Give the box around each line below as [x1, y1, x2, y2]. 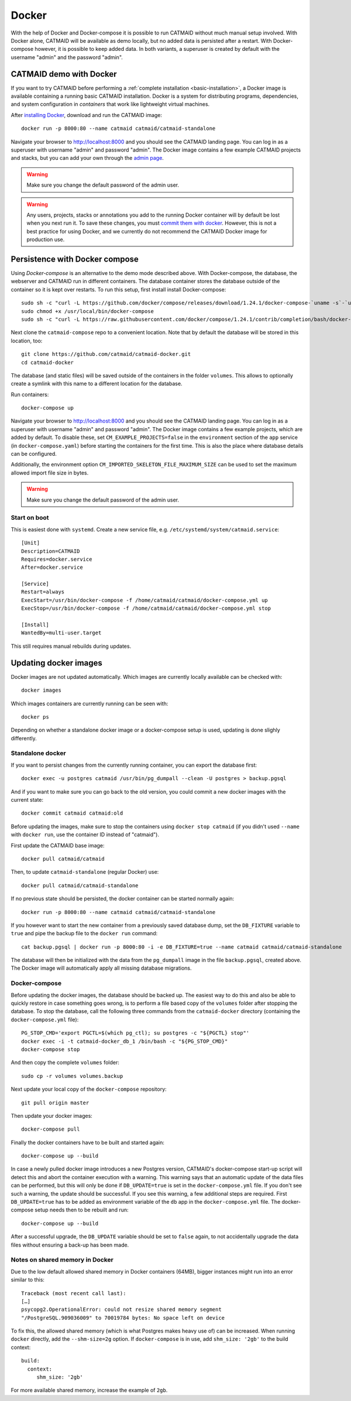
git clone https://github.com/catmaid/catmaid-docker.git [21, 351, 191, 358]
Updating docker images [11, 658, 102, 668]
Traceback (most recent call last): [21, 1290, 126, 1296]
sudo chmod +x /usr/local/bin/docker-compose [21, 308, 154, 314]
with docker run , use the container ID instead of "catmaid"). [11, 831, 159, 838]
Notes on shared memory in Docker [11, 1256, 114, 1264]
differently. [11, 734, 37, 741]
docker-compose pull [21, 1126, 80, 1132]
